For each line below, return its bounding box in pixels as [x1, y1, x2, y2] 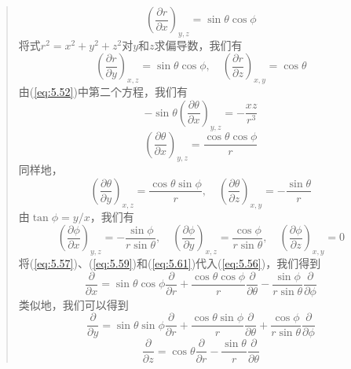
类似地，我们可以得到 [18, 296, 129, 312]
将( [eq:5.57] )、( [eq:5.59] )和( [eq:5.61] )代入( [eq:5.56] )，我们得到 [18, 255, 321, 271]
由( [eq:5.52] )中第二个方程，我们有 [18, 83, 188, 100]
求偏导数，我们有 [154, 36, 243, 53]
